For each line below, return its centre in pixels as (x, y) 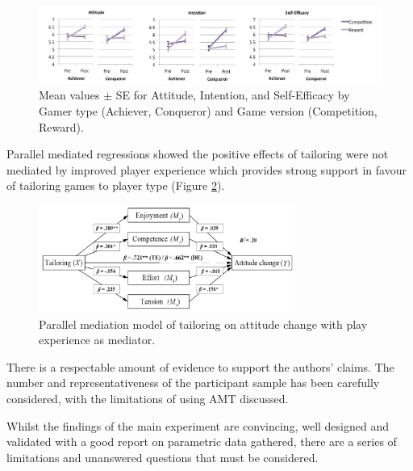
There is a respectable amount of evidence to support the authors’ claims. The (200, 366)
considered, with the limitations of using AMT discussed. (148, 399)
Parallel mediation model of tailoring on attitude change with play (203, 324)
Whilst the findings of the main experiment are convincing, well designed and (198, 425)
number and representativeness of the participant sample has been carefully (193, 383)
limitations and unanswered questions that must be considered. (163, 457)
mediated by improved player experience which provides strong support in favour (206, 169)
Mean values (69, 95)
